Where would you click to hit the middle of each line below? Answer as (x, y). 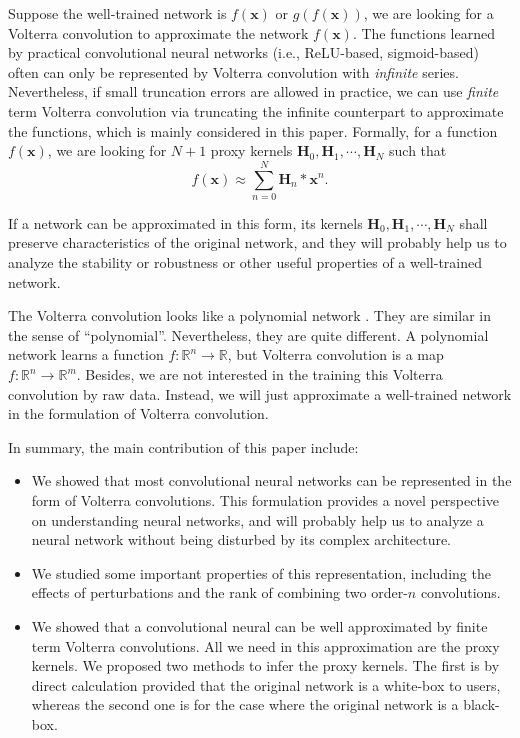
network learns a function (86, 354)
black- (481, 704)
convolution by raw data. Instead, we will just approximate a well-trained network (260, 393)
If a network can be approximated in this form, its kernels (185, 222)
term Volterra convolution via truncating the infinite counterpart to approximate (256, 110)
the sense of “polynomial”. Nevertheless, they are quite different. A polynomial (248, 334)
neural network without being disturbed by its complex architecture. (241, 539)
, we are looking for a (428, 13)
